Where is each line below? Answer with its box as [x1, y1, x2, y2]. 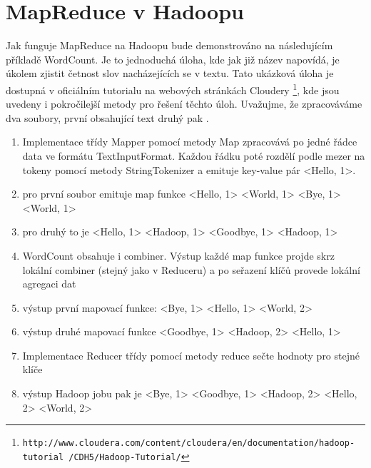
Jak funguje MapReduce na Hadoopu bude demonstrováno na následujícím [6, 38, 333, 53]
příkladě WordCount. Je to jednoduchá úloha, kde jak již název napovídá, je [6, 51, 340, 66]
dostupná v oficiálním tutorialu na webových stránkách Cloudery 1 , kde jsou [6, 80, 340, 97]
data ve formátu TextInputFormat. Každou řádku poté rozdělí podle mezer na [22, 148, 365, 163]
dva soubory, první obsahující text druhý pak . [6, 110, 209, 125]
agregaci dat [22, 276, 76, 291]
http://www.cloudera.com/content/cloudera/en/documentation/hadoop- [22, 438, 355, 449]
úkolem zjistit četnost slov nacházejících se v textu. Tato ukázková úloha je [6, 66, 334, 81]
